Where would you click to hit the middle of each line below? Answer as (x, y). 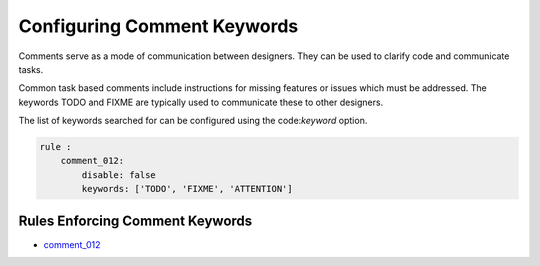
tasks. (31, 69)
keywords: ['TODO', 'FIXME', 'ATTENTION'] (187, 189)
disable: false (119, 174)
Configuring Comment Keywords (158, 26)
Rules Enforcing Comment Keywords (135, 220)
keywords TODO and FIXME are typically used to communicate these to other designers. (201, 102)
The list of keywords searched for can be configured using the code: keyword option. (193, 121)
